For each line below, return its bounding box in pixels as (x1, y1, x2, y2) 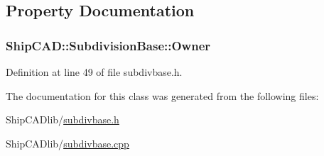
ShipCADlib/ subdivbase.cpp (6, 135, 129, 150)
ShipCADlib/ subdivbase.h (6, 112, 119, 127)
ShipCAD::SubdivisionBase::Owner (6, 36, 211, 54)
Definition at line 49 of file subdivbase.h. (6, 65, 183, 79)
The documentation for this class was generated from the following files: (6, 88, 319, 103)
